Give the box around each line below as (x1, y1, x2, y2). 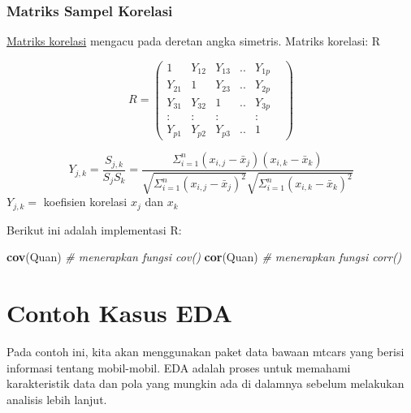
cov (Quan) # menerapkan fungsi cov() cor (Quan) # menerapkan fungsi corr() (6, 248, 402, 265)
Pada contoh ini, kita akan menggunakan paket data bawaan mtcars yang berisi (6, 343, 405, 360)
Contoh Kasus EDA (6, 296, 232, 329)
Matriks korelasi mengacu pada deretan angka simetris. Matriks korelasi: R (6, 32, 381, 49)
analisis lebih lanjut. (6, 390, 107, 407)
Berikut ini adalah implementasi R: (6, 221, 182, 238)
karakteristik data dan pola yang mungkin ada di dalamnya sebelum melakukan (6, 375, 405, 392)
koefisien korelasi (43, 193, 128, 210)
